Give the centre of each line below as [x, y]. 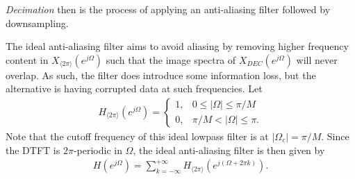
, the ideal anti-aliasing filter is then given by [229, 150]
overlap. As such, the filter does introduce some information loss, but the [161, 75]
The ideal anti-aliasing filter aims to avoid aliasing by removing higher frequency [177, 46]
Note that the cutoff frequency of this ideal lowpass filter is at [137, 136]
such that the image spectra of [171, 59]
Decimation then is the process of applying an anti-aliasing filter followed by [168, 9]
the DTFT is [33, 150]
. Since [335, 136]
